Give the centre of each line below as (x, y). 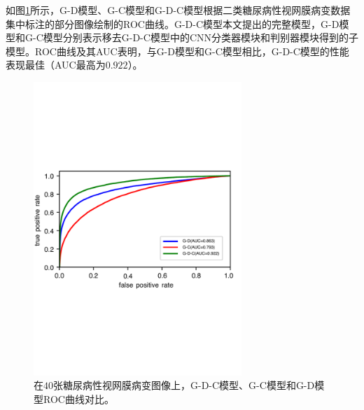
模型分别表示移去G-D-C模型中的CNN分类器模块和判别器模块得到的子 (201, 37)
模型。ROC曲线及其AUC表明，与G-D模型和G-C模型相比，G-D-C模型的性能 (177, 51)
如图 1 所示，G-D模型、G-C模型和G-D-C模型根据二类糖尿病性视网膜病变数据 (178, 10)
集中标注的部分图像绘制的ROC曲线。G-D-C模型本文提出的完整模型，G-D (173, 23)
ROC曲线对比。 (78, 398)
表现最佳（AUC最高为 (56, 65)
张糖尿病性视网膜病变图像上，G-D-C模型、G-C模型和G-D (184, 385)
